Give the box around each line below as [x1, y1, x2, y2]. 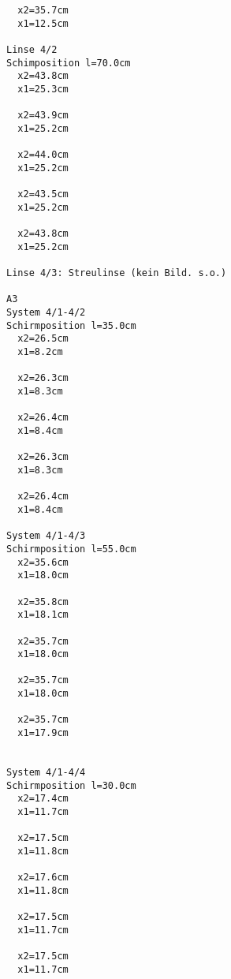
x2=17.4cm [17, 793, 69, 805]
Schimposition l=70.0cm [6, 57, 131, 69]
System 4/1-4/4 [6, 767, 86, 779]
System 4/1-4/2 [6, 307, 86, 319]
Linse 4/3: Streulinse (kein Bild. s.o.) [6, 267, 227, 279]
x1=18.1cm [17, 609, 69, 621]
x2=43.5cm [17, 189, 69, 200]
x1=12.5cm [17, 17, 69, 29]
